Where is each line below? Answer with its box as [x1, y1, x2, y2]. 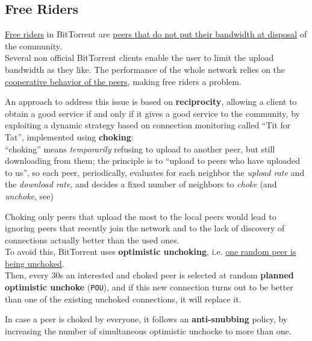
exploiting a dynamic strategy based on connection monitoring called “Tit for [5, 119, 291, 131]
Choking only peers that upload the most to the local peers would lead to [5, 210, 276, 222]
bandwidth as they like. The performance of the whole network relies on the [5, 63, 285, 75]
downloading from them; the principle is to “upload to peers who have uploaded [5, 154, 300, 167]
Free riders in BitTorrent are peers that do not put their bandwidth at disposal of [5, 28, 307, 40]
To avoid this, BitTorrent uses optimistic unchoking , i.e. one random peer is [5, 245, 296, 258]
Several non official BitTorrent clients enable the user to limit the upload [5, 51, 274, 64]
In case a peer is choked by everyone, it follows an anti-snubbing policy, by [5, 313, 288, 325]
